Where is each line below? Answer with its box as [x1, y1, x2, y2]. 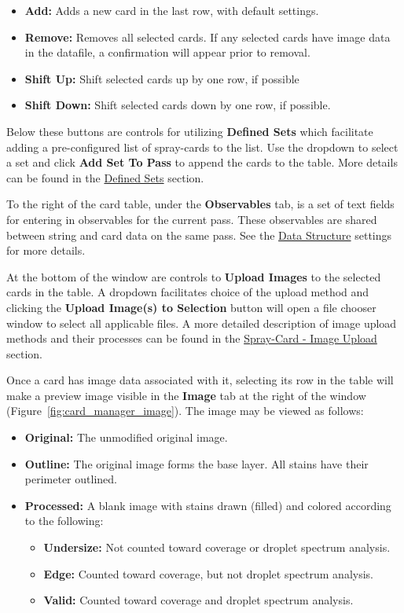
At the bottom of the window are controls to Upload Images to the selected [6, 268, 381, 284]
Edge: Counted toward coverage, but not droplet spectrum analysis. [43, 565, 373, 582]
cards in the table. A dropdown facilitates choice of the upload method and [6, 284, 369, 300]
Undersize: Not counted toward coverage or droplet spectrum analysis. [43, 539, 391, 556]
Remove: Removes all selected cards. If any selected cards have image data [24, 28, 391, 45]
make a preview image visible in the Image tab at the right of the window [6, 387, 366, 403]
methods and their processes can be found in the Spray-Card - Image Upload [6, 330, 377, 347]
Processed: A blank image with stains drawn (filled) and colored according [24, 497, 391, 513]
